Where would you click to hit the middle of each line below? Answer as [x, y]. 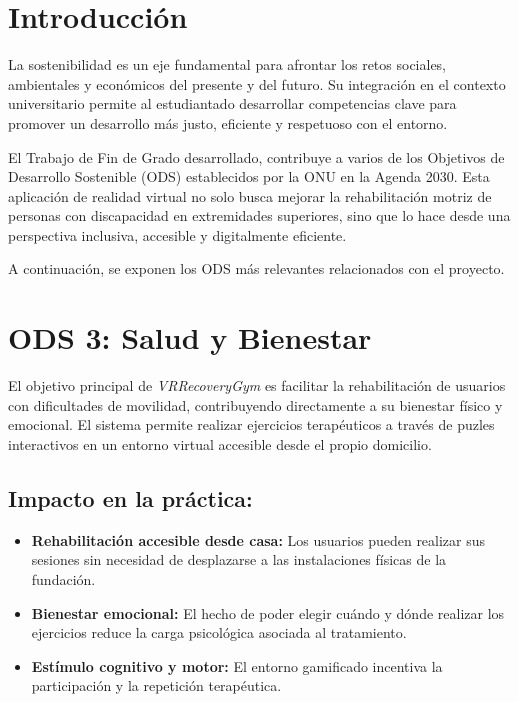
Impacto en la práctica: [130, 497]
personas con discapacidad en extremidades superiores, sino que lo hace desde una [259, 215]
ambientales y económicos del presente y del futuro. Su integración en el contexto [257, 83]
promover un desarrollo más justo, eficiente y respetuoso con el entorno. [228, 122]
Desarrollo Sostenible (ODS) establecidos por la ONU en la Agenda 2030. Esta [249, 176]
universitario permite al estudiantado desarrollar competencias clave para [232, 103]
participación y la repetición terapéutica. [156, 685]
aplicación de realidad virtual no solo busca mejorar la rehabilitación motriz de [250, 195]
